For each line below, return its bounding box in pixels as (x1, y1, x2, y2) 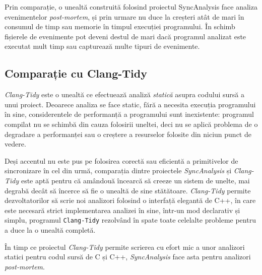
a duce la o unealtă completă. (5, 224, 96, 235)
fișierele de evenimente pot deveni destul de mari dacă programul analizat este (5, 31, 246, 41)
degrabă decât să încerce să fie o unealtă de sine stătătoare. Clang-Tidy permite (5, 185, 251, 195)
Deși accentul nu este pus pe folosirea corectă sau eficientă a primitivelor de (5, 155, 238, 166)
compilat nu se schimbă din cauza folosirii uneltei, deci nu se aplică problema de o (5, 118, 258, 129)
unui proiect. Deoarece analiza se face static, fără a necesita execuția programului (5, 99, 256, 109)
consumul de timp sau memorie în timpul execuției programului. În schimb (5, 21, 235, 32)
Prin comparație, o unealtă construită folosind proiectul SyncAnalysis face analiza (5, 2, 257, 12)
